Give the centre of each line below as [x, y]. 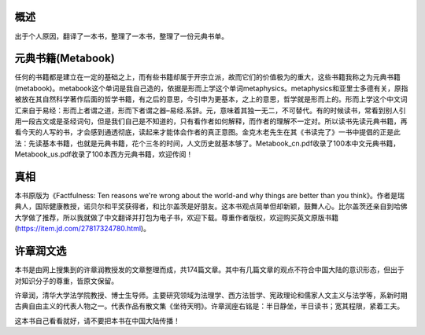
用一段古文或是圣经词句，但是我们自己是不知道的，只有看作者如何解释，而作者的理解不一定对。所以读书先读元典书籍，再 [211, 121]
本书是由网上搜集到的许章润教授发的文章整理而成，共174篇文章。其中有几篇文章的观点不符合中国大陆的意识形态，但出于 [209, 270]
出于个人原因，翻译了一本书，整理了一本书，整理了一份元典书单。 [121, 36]
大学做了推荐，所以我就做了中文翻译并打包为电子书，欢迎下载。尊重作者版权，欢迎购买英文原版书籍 [176, 217]
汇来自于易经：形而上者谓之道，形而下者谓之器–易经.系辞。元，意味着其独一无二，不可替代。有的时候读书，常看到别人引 [211, 110]
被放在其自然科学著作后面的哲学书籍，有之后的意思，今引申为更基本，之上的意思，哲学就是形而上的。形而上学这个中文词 [211, 99]
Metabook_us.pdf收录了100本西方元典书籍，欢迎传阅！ [104, 154]
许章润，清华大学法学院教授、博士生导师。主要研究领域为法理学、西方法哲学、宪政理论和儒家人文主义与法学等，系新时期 [211, 295]
